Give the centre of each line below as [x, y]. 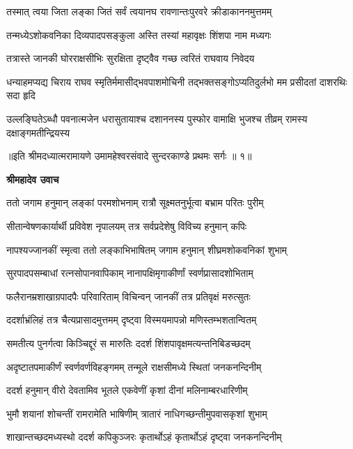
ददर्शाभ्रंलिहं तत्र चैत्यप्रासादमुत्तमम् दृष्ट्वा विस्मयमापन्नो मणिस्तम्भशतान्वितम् [132, 320]
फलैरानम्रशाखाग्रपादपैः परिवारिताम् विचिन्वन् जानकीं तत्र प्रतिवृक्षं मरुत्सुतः [128, 296]
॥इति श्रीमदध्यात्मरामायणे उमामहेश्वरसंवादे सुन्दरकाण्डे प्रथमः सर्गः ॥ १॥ [129, 156]
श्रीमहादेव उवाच [33, 179]
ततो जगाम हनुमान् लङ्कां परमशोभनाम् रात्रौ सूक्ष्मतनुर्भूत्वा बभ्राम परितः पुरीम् [135, 203]
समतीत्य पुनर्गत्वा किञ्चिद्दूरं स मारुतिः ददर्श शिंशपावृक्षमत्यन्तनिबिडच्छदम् [128, 343]
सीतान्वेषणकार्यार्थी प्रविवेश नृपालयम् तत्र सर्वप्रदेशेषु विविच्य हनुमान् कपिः [127, 226]
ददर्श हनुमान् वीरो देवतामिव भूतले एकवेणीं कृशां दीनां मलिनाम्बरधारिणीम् [127, 390]
